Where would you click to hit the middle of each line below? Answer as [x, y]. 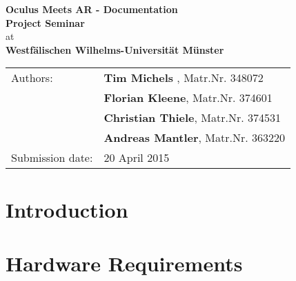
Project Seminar [45, 22]
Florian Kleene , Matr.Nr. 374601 [188, 98]
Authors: [32, 78]
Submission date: [52, 158]
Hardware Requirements [124, 263]
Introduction [67, 209]
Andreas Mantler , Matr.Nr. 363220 [194, 138]
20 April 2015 [137, 158]
